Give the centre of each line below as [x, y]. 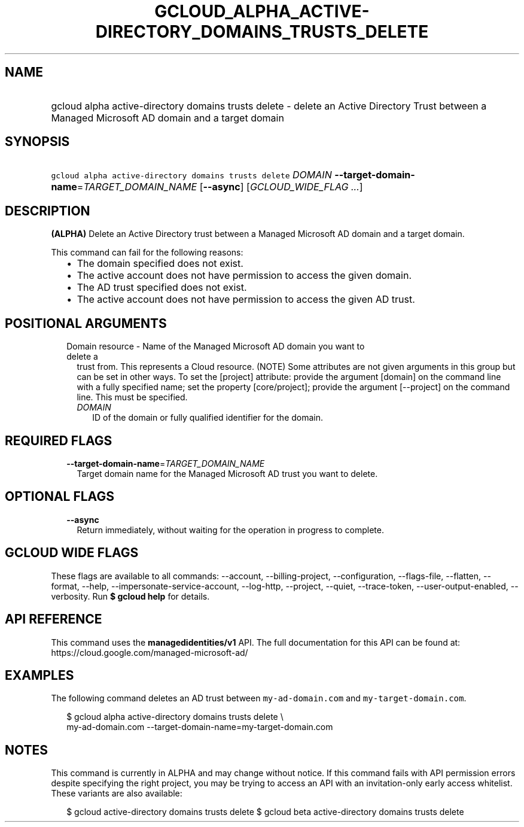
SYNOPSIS [37, 142]
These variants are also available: [117, 793]
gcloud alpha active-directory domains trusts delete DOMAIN [191, 175]
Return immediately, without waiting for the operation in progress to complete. [230, 530]
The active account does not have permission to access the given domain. [244, 276]
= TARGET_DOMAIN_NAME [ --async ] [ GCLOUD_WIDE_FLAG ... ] [220, 187]
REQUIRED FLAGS [59, 440]
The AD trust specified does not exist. [162, 288]
